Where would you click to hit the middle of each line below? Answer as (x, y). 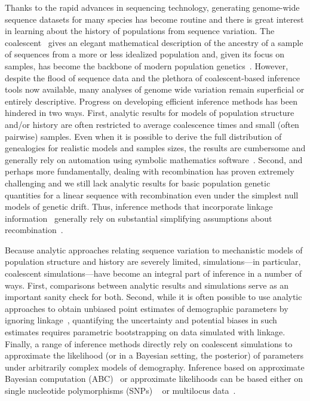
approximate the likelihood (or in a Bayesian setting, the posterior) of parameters (154, 355)
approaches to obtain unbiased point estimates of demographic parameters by (147, 308)
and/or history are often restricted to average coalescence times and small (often (152, 124)
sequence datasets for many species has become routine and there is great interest (154, 19)
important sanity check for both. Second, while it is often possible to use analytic (154, 297)
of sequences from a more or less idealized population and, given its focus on (145, 54)
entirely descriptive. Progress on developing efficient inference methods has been (151, 101)
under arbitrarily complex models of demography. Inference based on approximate (155, 367)
